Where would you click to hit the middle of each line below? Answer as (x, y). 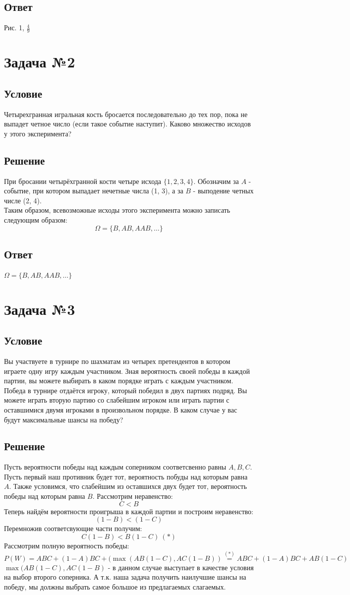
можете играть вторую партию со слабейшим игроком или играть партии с (117, 400)
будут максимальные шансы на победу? (64, 419)
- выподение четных (223, 191)
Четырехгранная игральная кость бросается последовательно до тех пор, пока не (126, 114)
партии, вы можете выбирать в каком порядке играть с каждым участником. (119, 381)
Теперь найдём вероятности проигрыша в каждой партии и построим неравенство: (129, 511)
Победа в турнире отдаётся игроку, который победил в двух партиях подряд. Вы (126, 390)
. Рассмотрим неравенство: (133, 496)
